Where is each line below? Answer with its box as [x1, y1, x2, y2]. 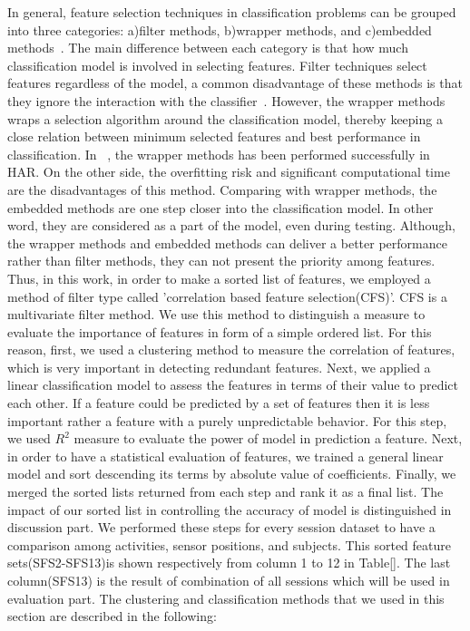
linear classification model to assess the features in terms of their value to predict [7, 375, 458, 394]
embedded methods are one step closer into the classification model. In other [7, 198, 434, 217]
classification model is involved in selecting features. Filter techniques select [7, 55, 427, 74]
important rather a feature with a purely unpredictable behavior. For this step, [7, 411, 447, 430]
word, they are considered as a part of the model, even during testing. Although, [7, 216, 455, 235]
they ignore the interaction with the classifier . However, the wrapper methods [7, 91, 446, 110]
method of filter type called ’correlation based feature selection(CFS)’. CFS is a [7, 286, 447, 306]
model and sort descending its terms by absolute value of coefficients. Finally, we [7, 464, 456, 483]
